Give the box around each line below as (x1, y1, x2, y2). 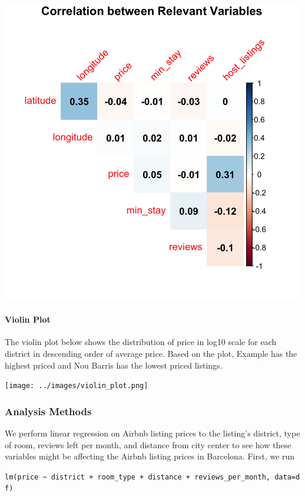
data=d (274, 472, 300, 481)
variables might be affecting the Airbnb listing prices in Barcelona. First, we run (5, 450, 295, 462)
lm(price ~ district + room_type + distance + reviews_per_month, (5, 472, 271, 481)
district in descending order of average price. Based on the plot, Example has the (5, 347, 297, 359)
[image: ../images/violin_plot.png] (5, 382, 148, 390)
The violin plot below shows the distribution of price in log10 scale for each (5, 336, 277, 348)
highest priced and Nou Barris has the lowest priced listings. (5, 359, 223, 371)
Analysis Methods (5, 403, 92, 418)
